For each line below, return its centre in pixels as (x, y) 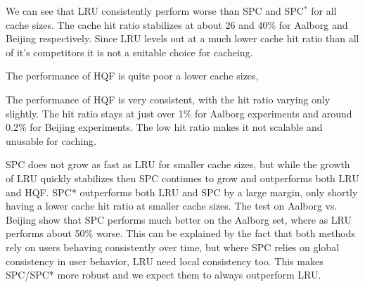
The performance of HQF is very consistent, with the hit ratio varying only (168, 99)
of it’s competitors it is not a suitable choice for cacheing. (129, 52)
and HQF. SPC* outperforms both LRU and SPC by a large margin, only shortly (182, 192)
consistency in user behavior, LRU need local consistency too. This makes (165, 261)
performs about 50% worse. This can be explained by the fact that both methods (181, 233)
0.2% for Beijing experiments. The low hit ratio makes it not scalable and (164, 127)
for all (324, 11)
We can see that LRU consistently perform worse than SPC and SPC (155, 11)
